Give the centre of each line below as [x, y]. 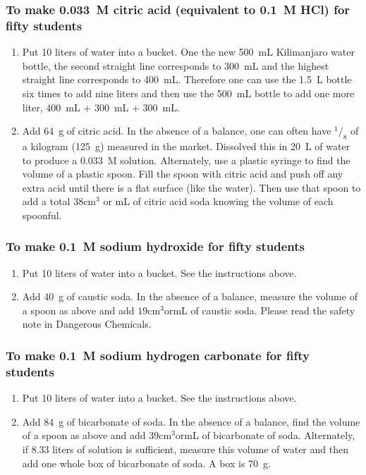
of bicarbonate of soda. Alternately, [279, 435]
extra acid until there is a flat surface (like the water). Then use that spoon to [191, 187]
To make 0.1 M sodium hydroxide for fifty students [155, 246]
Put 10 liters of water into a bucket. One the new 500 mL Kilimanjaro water [188, 52]
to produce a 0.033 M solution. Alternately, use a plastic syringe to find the [186, 160]
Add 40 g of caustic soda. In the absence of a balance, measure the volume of [190, 296]
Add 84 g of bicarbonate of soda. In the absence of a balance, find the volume [191, 421]
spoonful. [42, 215]
